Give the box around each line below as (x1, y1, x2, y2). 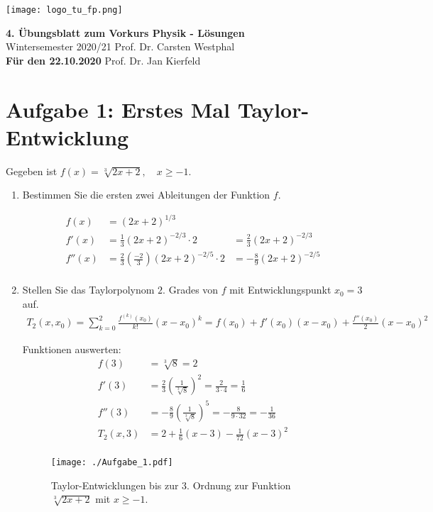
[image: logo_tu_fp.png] (6, 5, 123, 15)
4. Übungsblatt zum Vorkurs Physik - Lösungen (6, 25, 245, 40)
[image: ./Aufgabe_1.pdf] (50, 457, 173, 467)
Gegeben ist (6, 163, 57, 178)
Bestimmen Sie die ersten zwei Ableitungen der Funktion (22, 187, 270, 202)
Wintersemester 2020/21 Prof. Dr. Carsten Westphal (6, 39, 235, 54)
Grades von (168, 282, 219, 297)
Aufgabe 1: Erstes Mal (6, 94, 230, 123)
